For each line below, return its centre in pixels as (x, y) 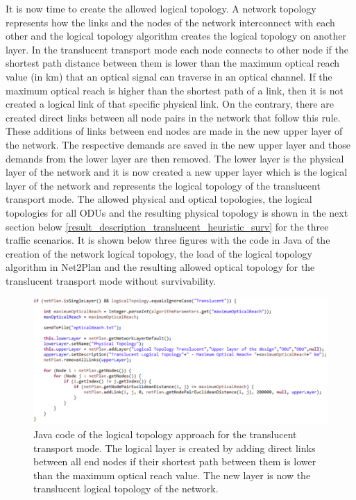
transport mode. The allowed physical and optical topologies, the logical (159, 199)
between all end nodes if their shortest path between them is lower (175, 461)
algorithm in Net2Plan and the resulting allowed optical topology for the (160, 267)
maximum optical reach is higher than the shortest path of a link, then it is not (175, 90)
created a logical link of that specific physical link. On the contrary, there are (170, 104)
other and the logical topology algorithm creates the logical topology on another (176, 36)
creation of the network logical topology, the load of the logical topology (159, 253)
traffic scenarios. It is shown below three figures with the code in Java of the (168, 240)
